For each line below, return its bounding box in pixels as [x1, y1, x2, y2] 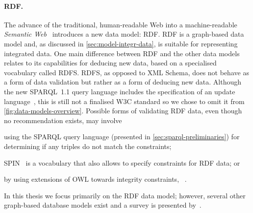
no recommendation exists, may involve [4, 115, 122, 125]
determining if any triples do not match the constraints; [4, 141, 172, 151]
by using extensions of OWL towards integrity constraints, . [4, 174, 187, 184]
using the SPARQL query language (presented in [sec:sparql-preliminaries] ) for [4, 131, 240, 142]
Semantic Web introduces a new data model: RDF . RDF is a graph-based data [4, 29, 244, 39]
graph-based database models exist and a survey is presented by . [4, 200, 202, 210]
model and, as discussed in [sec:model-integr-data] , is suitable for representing [4, 38, 238, 48]
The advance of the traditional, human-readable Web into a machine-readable [4, 19, 237, 29]
